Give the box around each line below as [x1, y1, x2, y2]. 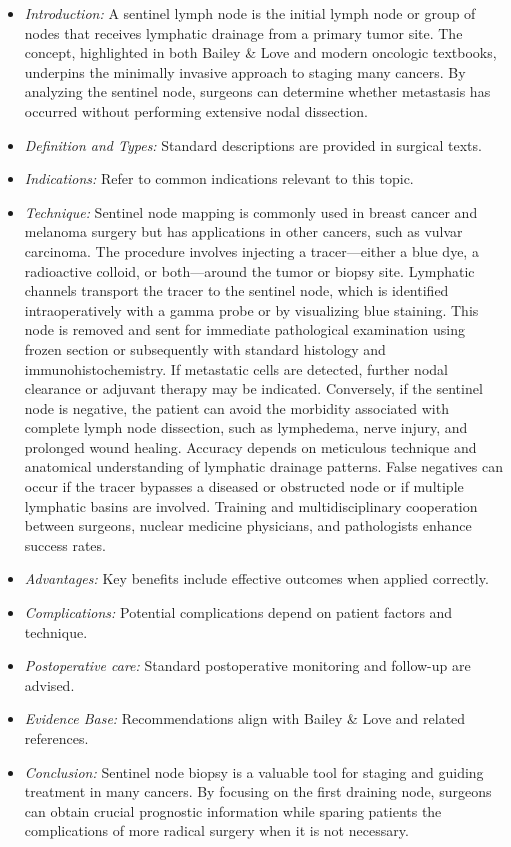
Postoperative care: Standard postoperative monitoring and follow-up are [24, 655, 471, 676]
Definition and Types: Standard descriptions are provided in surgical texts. [24, 134, 482, 155]
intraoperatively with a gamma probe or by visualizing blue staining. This [24, 299, 479, 320]
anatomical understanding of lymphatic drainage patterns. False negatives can [24, 456, 504, 477]
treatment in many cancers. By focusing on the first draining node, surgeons [24, 781, 492, 802]
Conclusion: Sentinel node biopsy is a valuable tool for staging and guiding [24, 761, 484, 782]
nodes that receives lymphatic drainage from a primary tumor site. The [24, 22, 463, 43]
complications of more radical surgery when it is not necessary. [24, 820, 409, 841]
